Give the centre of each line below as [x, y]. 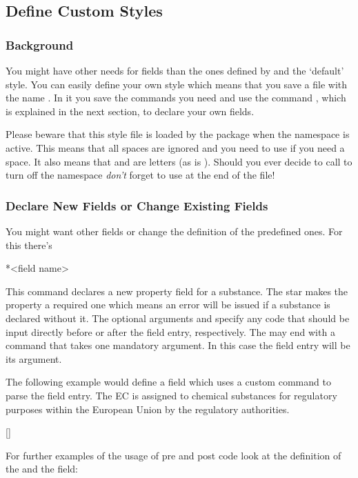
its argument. [34, 358]
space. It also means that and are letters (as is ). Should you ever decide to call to [179, 161]
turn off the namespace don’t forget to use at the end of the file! [140, 175]
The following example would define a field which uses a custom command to [168, 382]
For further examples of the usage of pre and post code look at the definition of [173, 455]
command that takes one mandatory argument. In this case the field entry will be [178, 345]
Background [40, 44]
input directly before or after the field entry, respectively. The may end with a [170, 331]
